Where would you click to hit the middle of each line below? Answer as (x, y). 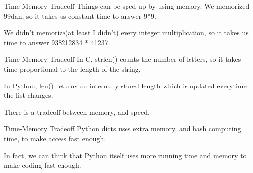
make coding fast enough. (43, 165)
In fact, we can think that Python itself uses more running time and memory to (125, 155)
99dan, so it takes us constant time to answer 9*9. (80, 16)
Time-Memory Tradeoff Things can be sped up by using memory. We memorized (127, 6)
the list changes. (29, 95)
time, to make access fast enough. (55, 138)
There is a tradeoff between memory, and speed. (77, 112)
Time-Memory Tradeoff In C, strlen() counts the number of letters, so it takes (123, 59)
